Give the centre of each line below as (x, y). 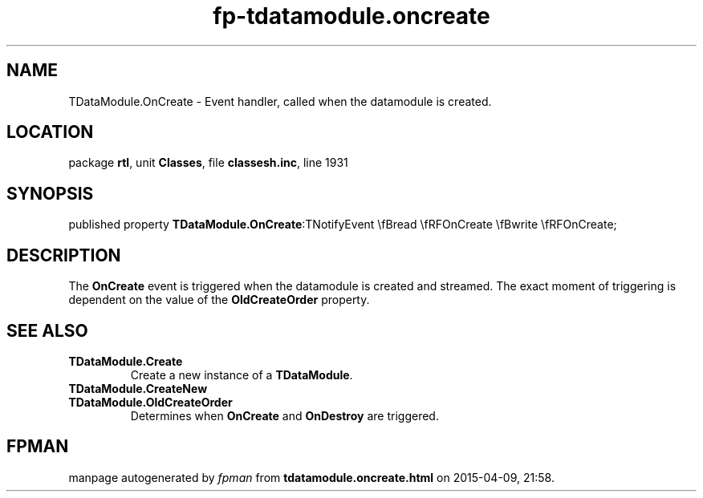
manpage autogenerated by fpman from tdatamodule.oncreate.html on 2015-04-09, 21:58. (311, 477)
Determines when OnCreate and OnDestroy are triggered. (284, 415)
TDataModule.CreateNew (138, 388)
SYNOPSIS (50, 193)
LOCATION (50, 132)
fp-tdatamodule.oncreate (351, 16)
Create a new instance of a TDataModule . (242, 375)
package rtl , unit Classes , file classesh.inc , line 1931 (208, 163)
